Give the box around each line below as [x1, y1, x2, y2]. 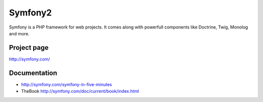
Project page [9, 44, 49, 52]
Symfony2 [9, 7, 52, 18]
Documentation [9, 69, 57, 77]
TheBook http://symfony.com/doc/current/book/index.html [21, 88, 139, 94]
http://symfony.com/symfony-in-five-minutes [21, 81, 112, 87]
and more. [9, 30, 30, 36]
